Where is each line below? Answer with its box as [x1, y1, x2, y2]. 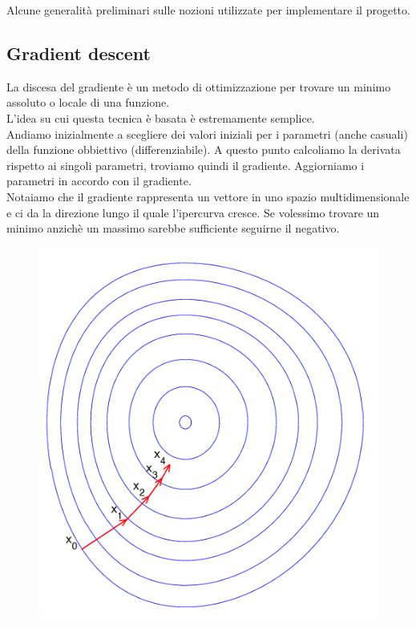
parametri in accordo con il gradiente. [6, 172, 192, 189]
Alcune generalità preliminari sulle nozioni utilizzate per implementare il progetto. [6, 2, 410, 18]
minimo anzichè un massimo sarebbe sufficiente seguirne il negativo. [6, 220, 340, 237]
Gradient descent [6, 40, 151, 65]
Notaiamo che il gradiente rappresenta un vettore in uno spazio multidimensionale [6, 188, 410, 204]
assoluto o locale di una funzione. [6, 94, 170, 111]
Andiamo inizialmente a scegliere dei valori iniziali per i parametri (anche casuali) [6, 125, 408, 142]
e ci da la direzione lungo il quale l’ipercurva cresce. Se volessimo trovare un [6, 204, 380, 220]
